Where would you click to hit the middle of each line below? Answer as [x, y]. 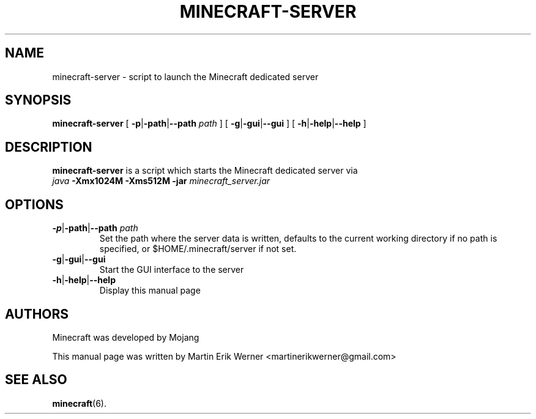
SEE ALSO [36, 380]
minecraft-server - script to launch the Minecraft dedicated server [185, 76]
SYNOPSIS [38, 100]
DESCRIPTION [49, 147]
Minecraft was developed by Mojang [126, 337]
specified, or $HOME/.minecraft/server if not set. [198, 249]
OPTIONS [34, 204]
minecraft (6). [79, 403]
